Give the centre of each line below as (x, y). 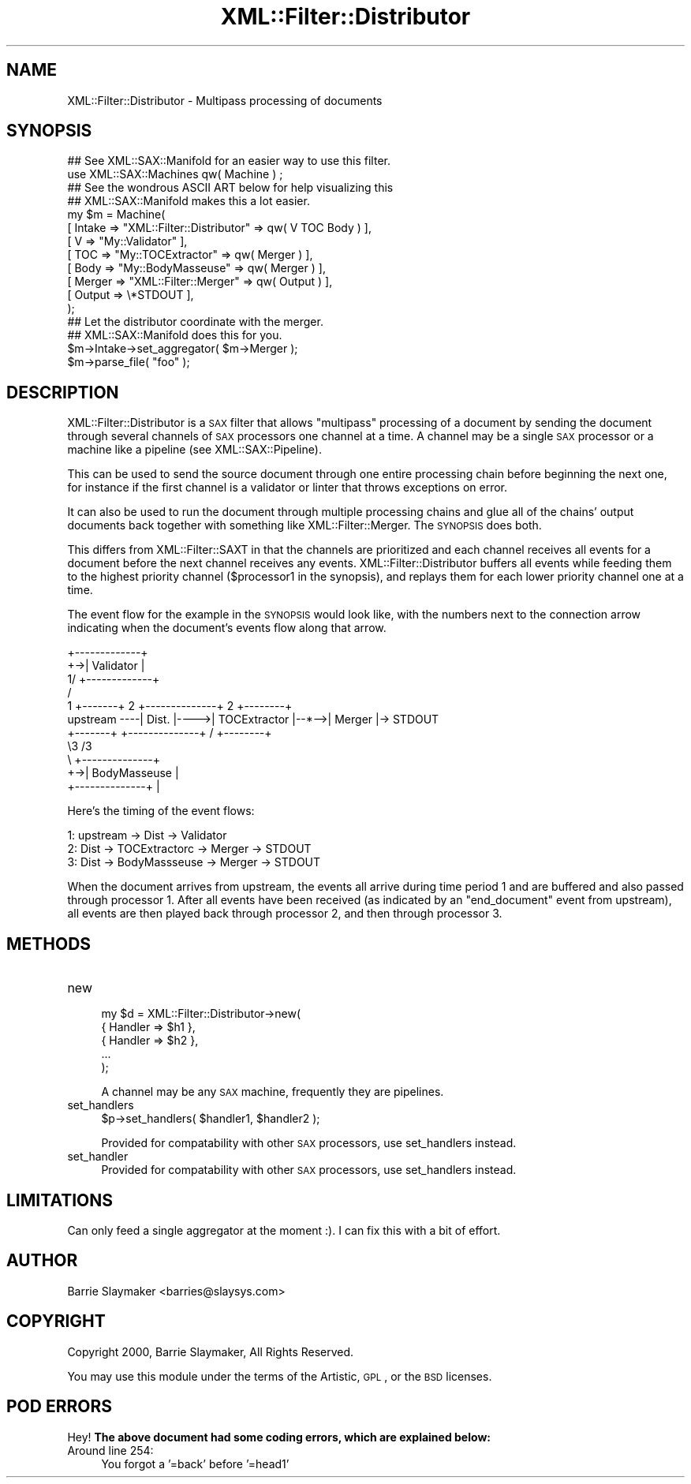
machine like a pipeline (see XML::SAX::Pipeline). (194, 450)
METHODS (49, 944)
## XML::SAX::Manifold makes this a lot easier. (189, 201)
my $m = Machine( (116, 215)
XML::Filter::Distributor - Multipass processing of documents (225, 100)
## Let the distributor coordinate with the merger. (195, 322)
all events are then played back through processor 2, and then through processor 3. (285, 914)
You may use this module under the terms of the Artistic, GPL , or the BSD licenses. (280, 1376)
